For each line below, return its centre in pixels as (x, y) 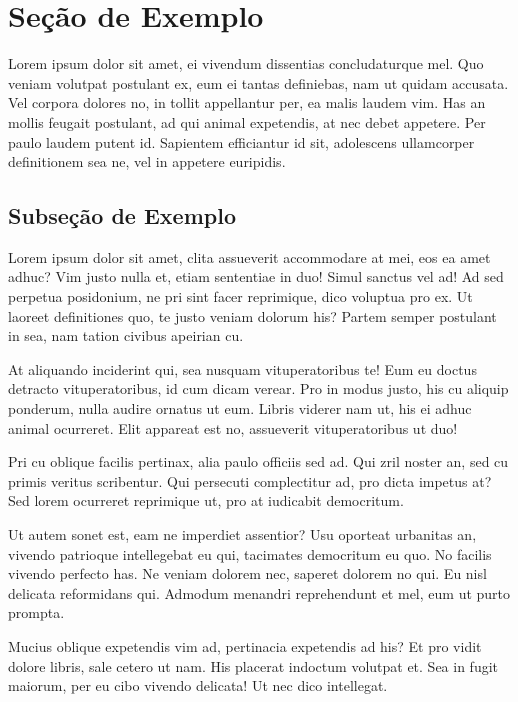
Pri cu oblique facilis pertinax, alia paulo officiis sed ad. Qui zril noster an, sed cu (258, 461)
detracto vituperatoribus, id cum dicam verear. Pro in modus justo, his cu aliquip (258, 388)
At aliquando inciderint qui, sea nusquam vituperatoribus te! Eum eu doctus (242, 368)
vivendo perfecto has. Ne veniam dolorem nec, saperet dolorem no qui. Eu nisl (247, 573)
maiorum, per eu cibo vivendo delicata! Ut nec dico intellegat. (198, 685)
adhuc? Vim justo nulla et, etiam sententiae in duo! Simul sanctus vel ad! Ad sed (256, 276)
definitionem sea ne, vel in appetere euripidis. (147, 161)
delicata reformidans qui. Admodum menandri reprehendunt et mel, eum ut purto (259, 592)
